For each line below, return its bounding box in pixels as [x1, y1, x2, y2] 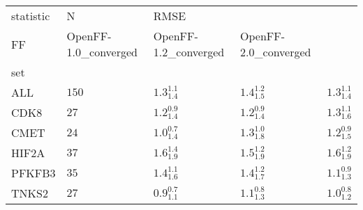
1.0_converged [66, 44, 138, 60]
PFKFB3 [11, 165, 56, 181]
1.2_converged [153, 44, 225, 60]
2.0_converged [240, 44, 311, 60]
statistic [11, 8, 50, 24]
